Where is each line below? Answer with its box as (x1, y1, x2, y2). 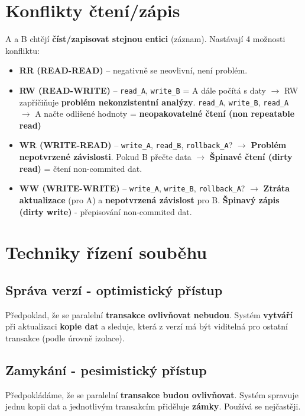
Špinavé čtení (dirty (209, 151, 293, 163)
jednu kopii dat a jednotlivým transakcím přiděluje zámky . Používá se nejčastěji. (5, 400, 301, 412)
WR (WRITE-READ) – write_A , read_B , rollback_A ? (19, 139, 233, 151)
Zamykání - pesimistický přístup (5, 360, 207, 379)
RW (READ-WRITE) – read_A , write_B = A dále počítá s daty (19, 84, 266, 96)
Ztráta (263, 182, 290, 194)
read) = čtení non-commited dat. (19, 162, 142, 174)
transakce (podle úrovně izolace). (5, 331, 125, 344)
